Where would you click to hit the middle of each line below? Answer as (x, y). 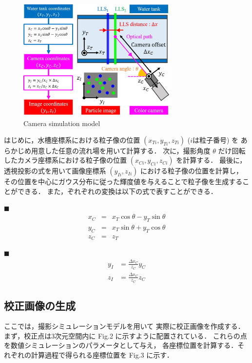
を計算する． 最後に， (211, 160)
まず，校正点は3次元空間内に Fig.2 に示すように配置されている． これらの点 (126, 335)
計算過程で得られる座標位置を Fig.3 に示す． (102, 354)
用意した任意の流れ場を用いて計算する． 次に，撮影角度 (121, 150)
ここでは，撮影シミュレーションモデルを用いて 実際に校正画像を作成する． (124, 326)
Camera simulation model (62, 123)
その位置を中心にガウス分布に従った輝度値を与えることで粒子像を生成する (123, 181)
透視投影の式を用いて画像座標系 (55, 171)
